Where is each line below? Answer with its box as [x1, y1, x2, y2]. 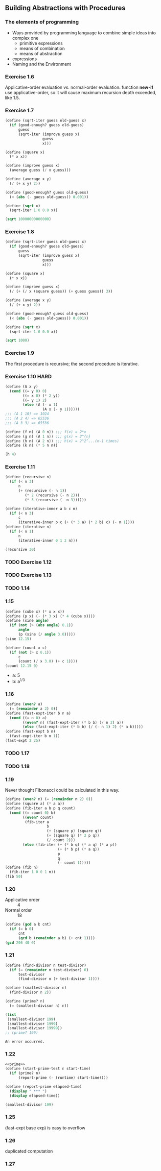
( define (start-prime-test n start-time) [5, 1066, 91, 1071]
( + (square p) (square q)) [46, 829, 102, 833]
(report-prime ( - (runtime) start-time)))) [18, 1075, 109, 1080]
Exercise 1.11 [5, 464, 35, 470]
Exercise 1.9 [5, 350, 34, 357]
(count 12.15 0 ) [5, 663, 38, 668]
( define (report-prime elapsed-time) [5, 1084, 82, 1089]
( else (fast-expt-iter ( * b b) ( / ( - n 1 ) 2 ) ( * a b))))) [23, 725, 143, 730]
